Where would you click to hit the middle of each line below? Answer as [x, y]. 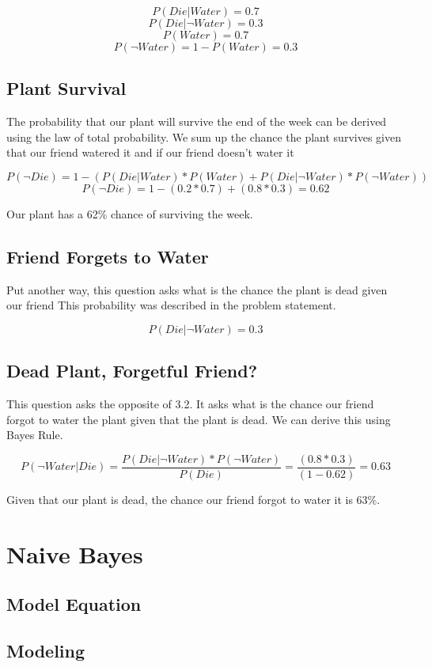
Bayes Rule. [35, 435]
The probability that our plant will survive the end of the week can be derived [197, 121]
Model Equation [74, 604]
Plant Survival [66, 88]
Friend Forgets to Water [108, 256]
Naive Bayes [75, 553]
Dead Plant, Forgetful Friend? [132, 371]
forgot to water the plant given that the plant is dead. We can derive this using [199, 419]
